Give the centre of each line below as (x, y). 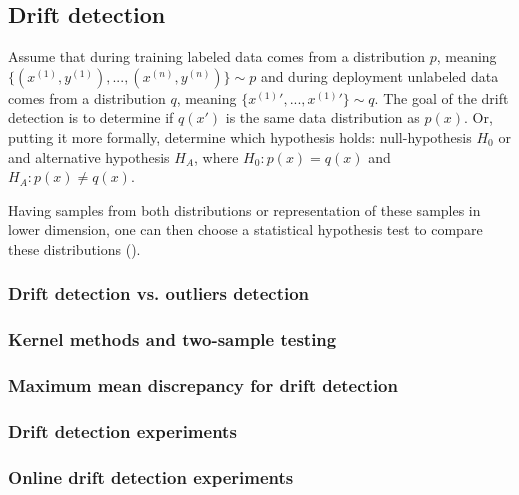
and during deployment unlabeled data (379, 75)
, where (216, 156)
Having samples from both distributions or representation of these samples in (244, 209)
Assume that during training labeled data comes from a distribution (217, 56)
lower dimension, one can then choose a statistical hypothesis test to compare (245, 229)
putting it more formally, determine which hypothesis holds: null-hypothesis (240, 136)
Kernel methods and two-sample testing (172, 339)
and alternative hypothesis (89, 156)
